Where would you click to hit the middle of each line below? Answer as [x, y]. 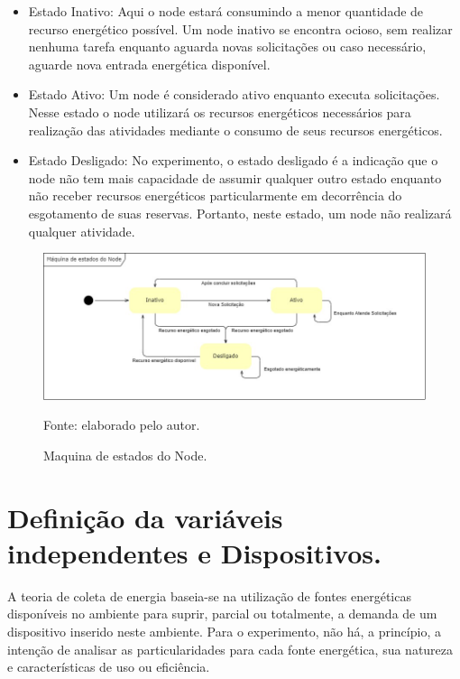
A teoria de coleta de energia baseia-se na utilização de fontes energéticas [209, 595]
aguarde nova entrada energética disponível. [149, 64]
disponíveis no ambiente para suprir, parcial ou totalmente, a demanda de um [222, 614]
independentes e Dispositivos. [194, 552]
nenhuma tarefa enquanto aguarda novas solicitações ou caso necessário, [227, 47]
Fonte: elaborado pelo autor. [122, 425]
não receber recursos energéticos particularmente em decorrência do [215, 195]
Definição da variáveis [145, 517]
